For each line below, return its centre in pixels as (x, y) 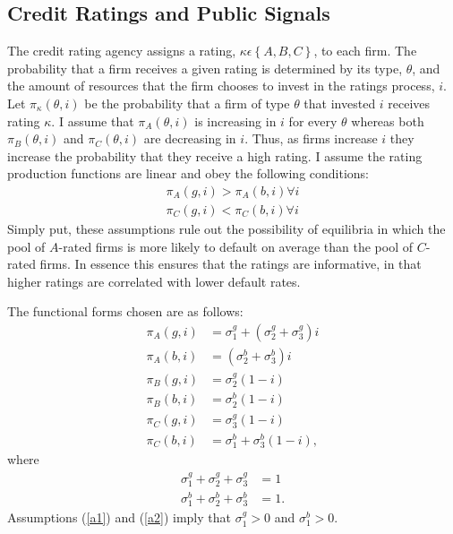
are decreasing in (190, 138)
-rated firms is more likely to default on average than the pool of (235, 246)
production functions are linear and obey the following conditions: (188, 173)
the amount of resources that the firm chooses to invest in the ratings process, (221, 86)
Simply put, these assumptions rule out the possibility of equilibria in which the (226, 229)
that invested (340, 103)
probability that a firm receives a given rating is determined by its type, (205, 68)
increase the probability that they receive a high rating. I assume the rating (215, 155)
